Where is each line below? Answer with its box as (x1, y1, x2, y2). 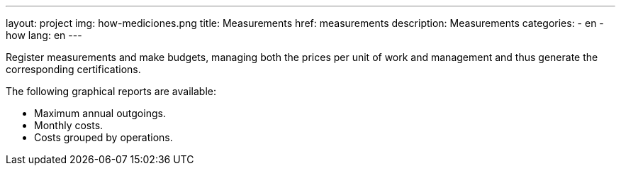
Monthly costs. (34, 119, 103, 131)
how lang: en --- (6, 29, 82, 41)
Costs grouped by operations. (34, 131, 173, 143)
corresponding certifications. (6, 63, 141, 75)
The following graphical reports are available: (6, 85, 216, 97)
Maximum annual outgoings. (34, 107, 166, 119)
